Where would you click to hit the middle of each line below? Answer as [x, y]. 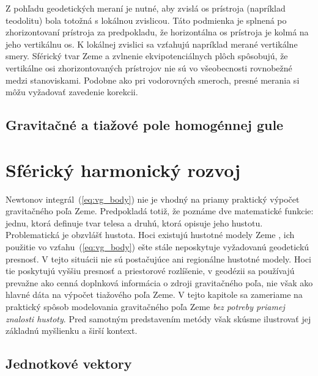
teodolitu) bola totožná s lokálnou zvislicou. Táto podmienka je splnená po [146, 20]
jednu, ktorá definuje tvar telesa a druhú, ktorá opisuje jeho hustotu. [134, 222]
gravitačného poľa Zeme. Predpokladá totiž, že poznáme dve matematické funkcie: [160, 211]
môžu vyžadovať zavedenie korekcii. [72, 92]
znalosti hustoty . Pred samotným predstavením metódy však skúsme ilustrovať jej [158, 318]
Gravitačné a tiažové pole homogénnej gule [145, 125]
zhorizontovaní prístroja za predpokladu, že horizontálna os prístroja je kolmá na [157, 32]
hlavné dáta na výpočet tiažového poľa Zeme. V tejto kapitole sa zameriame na [154, 295]
